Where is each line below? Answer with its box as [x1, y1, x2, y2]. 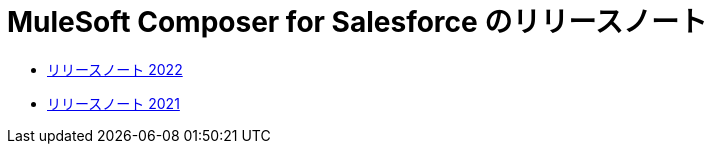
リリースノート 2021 [47, 94, 180, 112]
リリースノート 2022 [47, 60, 183, 78]
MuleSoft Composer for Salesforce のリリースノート [7, 5, 707, 39]
